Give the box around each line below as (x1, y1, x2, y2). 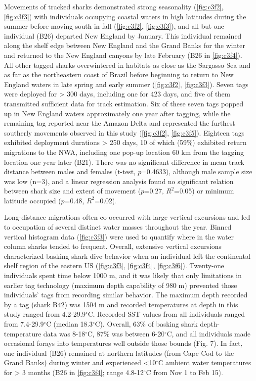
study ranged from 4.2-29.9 (4, 309, 86, 319)
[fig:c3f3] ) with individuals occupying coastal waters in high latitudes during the (4, 11, 246, 21)
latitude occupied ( (4, 195, 61, 205)
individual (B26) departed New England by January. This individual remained (4, 30, 242, 41)
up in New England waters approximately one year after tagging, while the (4, 108, 231, 118)
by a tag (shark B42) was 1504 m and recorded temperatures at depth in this (4, 299, 238, 309)
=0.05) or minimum (174, 186, 234, 196)
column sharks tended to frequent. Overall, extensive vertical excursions (4, 241, 222, 251)
